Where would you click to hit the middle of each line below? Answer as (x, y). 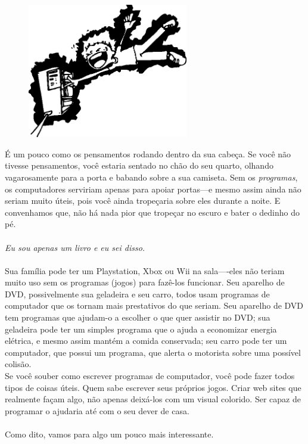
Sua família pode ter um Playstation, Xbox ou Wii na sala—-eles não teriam (145, 270)
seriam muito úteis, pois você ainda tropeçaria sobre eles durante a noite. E (143, 201)
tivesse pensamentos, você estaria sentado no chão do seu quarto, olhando (139, 165)
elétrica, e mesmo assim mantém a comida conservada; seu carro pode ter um (146, 341)
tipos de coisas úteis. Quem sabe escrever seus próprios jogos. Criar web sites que (153, 387)
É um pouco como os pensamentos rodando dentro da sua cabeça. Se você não (148, 153)
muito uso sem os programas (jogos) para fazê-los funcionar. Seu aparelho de (145, 282)
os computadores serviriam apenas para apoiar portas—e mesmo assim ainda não (153, 189)
